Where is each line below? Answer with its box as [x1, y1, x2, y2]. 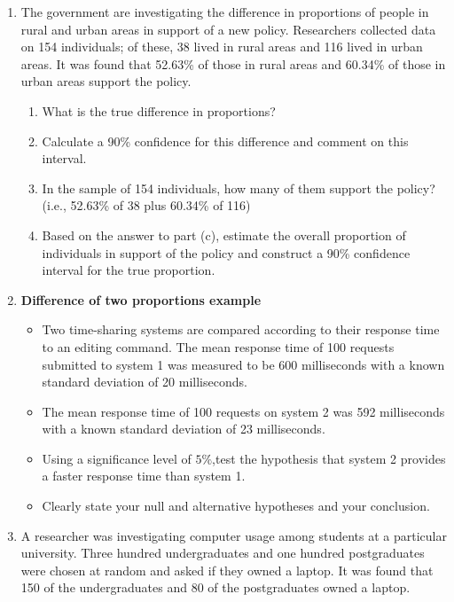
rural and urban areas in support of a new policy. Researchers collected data [20, 20, 436, 38]
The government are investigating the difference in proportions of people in [20, 3, 429, 20]
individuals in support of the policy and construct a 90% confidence [42, 243, 411, 262]
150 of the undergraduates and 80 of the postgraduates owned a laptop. [20, 578, 411, 597]
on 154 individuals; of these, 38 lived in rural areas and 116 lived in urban [20, 37, 423, 56]
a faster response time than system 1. [42, 466, 246, 485]
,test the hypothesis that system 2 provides [212, 449, 446, 467]
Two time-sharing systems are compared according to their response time [42, 320, 440, 339]
